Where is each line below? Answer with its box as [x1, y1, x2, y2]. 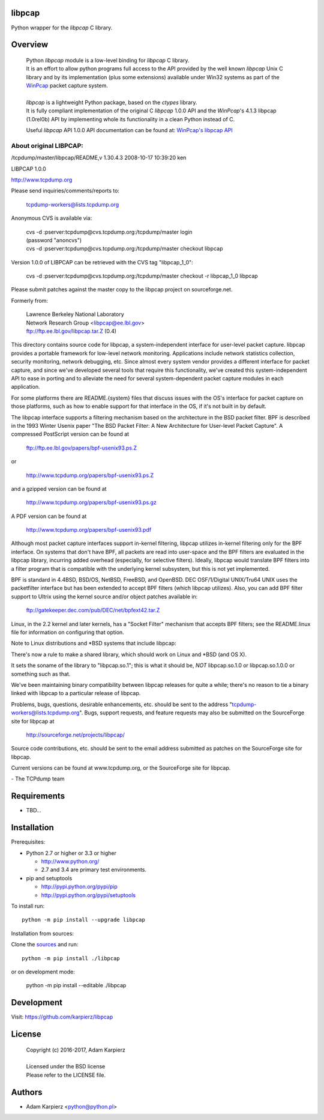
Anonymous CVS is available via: [11, 215, 92, 222]
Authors [11, 1087, 43, 1097]
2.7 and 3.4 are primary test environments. [41, 866, 147, 874]
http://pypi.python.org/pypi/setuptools [41, 891, 136, 898]
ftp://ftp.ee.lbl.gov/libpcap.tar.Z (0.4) [26, 327, 117, 335]
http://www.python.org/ [41, 858, 100, 865]
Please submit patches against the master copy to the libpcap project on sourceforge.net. [11, 286, 233, 293]
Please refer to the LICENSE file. [26, 1071, 106, 1079]
